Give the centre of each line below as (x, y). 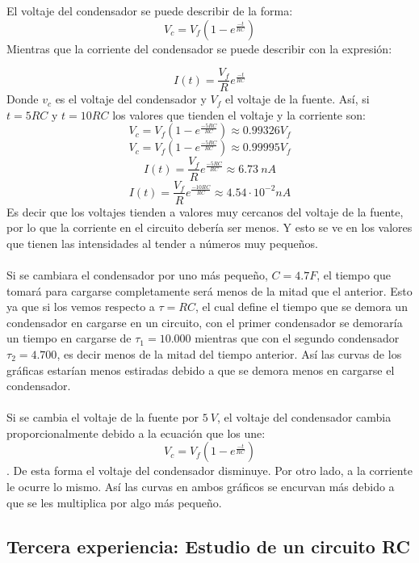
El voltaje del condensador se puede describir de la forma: (150, 11)
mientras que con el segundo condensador (297, 338)
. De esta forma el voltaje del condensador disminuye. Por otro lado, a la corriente (209, 471)
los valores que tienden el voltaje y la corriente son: (239, 114)
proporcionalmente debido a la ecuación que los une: (136, 433)
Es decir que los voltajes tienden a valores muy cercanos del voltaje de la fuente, (205, 211)
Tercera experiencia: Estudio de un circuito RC (208, 546)
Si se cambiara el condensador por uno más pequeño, (137, 274)
